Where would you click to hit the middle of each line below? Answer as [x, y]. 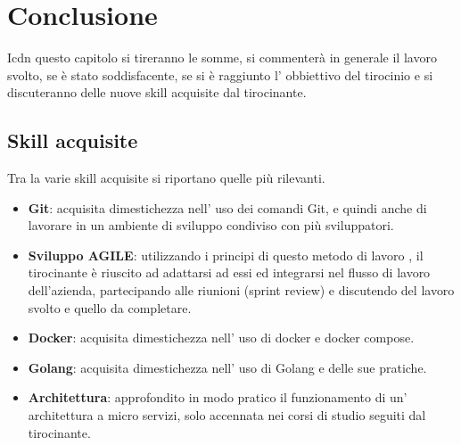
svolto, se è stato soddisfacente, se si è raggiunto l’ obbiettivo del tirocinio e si [220, 74]
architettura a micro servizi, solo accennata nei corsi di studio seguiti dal [227, 415]
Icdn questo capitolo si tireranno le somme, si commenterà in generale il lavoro [222, 58]
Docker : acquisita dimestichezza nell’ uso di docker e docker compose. [221, 338]
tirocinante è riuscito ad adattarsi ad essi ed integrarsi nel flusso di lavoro [229, 272]
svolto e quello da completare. [110, 307]
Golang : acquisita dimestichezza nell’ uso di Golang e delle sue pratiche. [227, 367]
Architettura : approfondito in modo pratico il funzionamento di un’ [218, 397]
